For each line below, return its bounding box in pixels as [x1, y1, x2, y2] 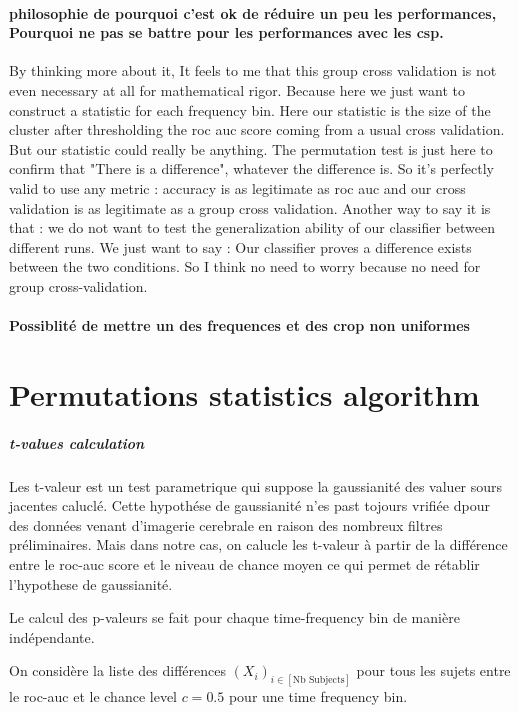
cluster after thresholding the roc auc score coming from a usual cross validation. [9, 119, 505, 140]
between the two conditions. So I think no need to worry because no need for [9, 256, 481, 277]
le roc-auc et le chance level [9, 686, 177, 707]
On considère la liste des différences [9, 660, 226, 681]
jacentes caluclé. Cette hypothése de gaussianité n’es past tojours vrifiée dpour [9, 495, 490, 516]
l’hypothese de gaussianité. [9, 573, 173, 594]
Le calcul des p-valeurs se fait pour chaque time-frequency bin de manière [9, 607, 460, 628]
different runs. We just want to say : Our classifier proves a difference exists [9, 236, 472, 257]
